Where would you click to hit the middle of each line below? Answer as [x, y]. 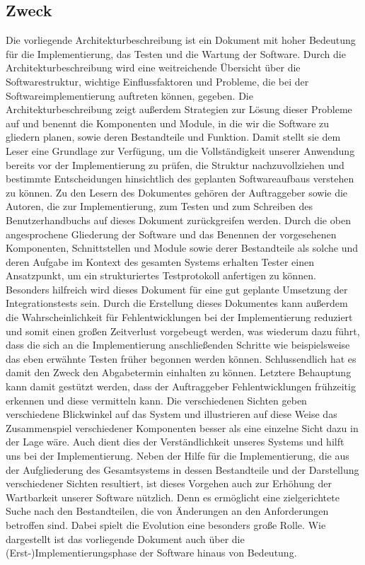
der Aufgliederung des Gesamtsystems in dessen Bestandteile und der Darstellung [182, 469]
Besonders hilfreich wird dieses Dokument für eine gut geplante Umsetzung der [177, 289]
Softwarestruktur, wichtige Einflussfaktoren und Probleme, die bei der [157, 81]
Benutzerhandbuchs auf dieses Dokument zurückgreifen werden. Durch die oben [178, 220]
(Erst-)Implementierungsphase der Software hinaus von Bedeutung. [151, 553]
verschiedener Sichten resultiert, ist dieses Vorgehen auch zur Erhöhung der [169, 483]
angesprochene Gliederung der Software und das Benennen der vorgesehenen [171, 234]
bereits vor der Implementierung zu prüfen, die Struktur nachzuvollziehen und [175, 164]
